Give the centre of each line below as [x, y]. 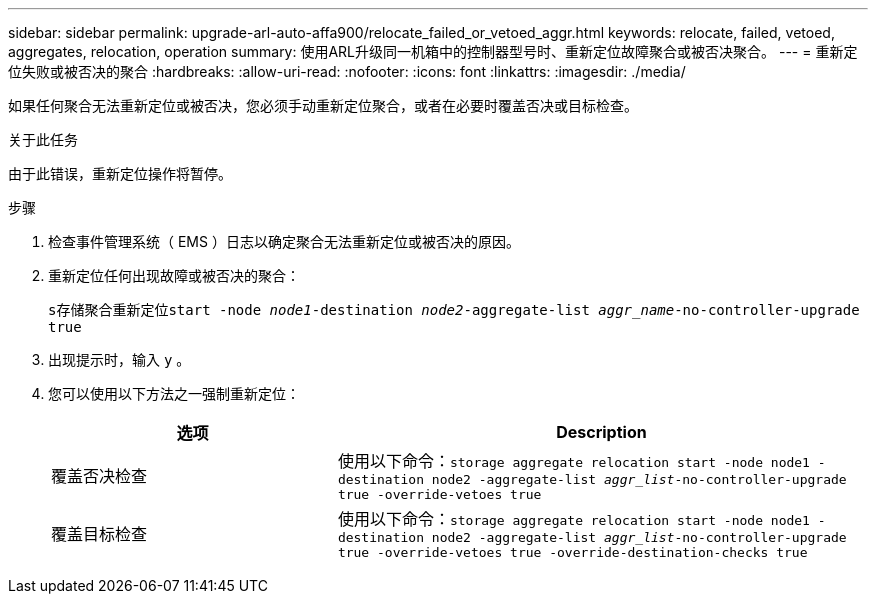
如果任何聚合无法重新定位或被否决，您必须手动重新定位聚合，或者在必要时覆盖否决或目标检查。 [323, 105]
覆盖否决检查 [99, 476]
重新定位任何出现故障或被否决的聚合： [174, 275]
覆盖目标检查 [99, 534]
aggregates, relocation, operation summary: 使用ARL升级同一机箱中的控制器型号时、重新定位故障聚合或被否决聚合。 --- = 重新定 [433, 51]
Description [601, 432]
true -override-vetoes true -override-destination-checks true [572, 552]
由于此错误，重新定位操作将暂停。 [120, 173]
